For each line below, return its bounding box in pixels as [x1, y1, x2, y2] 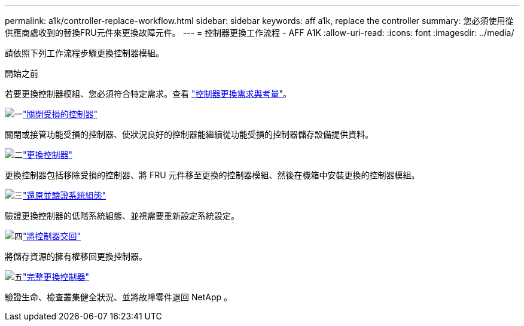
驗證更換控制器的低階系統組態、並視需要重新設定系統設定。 [5, 211, 239, 221]
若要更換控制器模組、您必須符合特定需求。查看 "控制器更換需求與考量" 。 [5, 89, 291, 99]
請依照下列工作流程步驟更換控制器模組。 [5, 48, 164, 58]
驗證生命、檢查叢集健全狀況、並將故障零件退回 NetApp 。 [5, 292, 232, 302]
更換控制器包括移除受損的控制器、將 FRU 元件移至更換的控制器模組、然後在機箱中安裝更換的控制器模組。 [5, 170, 420, 180]
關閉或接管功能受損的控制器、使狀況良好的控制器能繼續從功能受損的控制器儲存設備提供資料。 [5, 129, 373, 139]
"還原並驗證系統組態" [23, 190, 106, 200]
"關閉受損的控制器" [23, 109, 98, 119]
